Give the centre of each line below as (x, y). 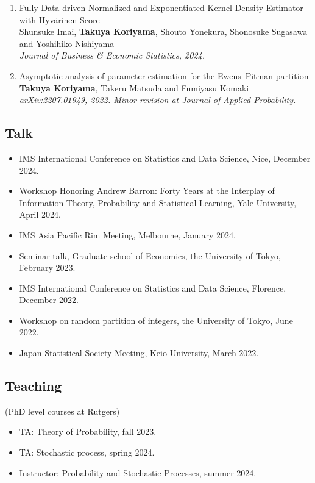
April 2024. (40, 214)
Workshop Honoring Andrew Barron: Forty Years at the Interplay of (147, 191)
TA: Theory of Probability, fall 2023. (88, 431)
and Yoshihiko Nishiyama (67, 43)
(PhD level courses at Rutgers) (62, 411)
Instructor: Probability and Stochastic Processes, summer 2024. (138, 472)
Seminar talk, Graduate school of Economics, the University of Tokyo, (150, 255)
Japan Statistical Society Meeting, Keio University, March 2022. (139, 353)
